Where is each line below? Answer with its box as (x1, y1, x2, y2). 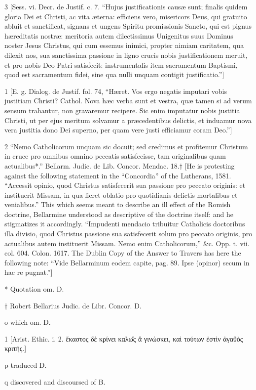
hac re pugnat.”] (4, 267, 53, 277)
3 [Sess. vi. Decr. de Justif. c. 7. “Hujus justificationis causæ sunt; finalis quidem (4, 1, 248, 11)
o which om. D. (4, 317, 51, 327)
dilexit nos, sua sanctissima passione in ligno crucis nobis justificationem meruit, (4, 49, 248, 60)
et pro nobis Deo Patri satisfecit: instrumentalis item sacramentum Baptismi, (4, 59, 238, 70)
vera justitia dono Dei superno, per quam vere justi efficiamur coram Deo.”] (4, 125, 232, 135)
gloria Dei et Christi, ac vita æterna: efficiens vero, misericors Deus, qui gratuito (4, 11, 247, 21)
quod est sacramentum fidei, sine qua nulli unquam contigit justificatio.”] (4, 69, 224, 80)
